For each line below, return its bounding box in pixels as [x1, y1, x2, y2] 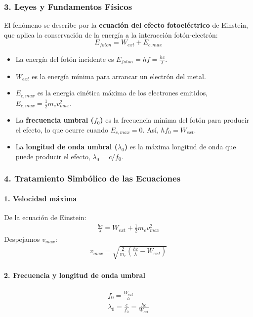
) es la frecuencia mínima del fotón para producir [100, 115, 250, 125]
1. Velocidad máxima [4, 193, 77, 203]
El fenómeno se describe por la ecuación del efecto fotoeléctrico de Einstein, [4, 20, 249, 30]
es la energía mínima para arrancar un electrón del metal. [32, 71, 206, 81]
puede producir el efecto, [15, 151, 90, 161]
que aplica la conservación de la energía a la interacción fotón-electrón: [4, 29, 218, 40]
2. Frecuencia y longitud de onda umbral [4, 270, 145, 280]
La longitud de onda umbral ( [15, 141, 118, 152]
